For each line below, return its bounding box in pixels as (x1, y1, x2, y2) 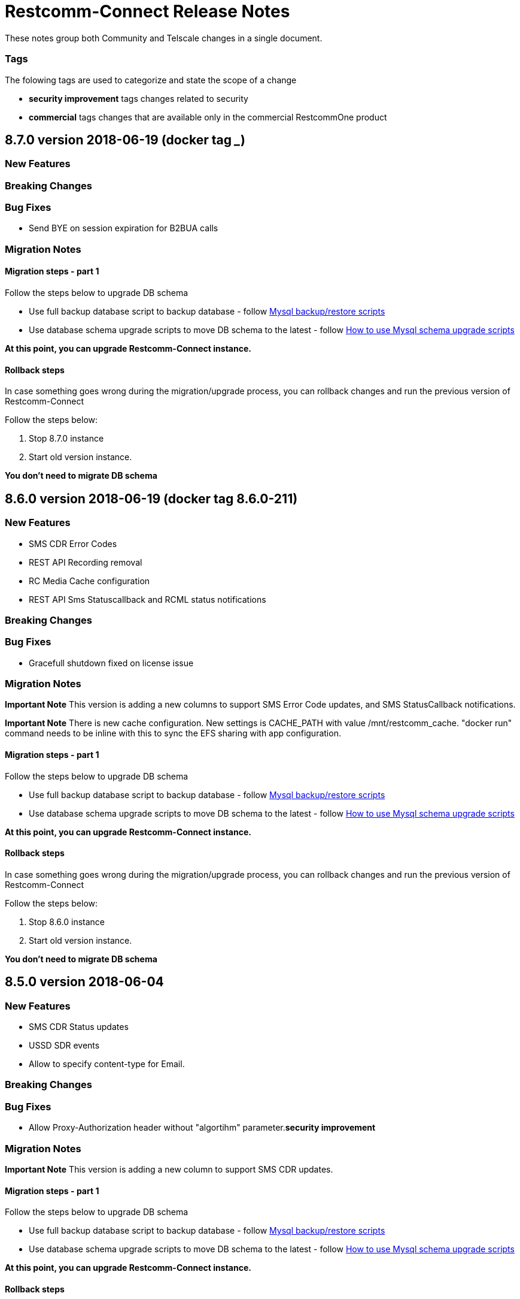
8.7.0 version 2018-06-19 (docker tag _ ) (5, 132, 245, 147)
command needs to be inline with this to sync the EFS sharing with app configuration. (5, 728, 341, 739)
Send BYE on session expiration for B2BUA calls (29, 223, 218, 234)
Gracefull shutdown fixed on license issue (29, 657, 194, 668)
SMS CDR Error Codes (29, 538, 117, 549)
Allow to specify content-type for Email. (29, 1059, 185, 1070)
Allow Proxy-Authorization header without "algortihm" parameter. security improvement (29, 1122, 376, 1133)
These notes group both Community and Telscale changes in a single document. (5, 32, 323, 43)
